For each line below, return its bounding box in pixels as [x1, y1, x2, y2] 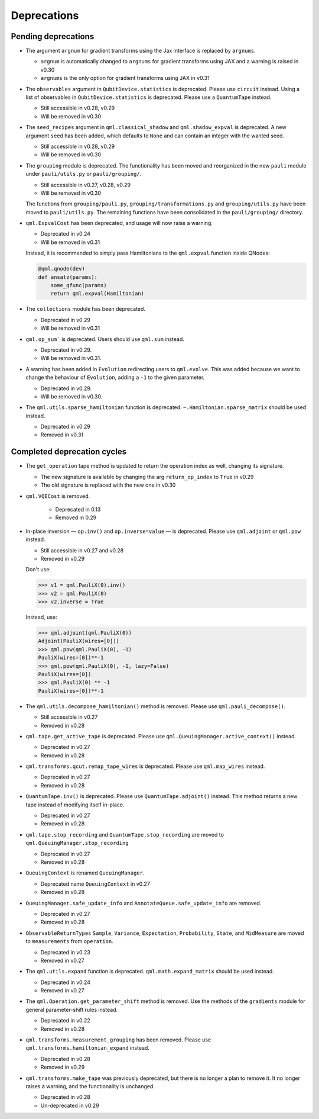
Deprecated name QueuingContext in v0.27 [40, 880, 151, 888]
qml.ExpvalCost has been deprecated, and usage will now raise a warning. [25, 220, 213, 227]
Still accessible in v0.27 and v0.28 [40, 546, 124, 554]
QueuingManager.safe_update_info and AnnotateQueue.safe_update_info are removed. [25, 899, 262, 906]
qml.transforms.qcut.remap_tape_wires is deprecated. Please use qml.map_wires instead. [25, 763, 265, 770]
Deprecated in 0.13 [55, 506, 101, 513]
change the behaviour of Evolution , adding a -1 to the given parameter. [25, 374, 205, 381]
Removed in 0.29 [55, 514, 97, 521]
